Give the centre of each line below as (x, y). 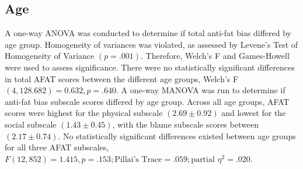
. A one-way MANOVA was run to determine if (201, 90)
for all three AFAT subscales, (57, 147)
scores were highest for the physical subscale (84, 113)
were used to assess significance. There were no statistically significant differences (150, 67)
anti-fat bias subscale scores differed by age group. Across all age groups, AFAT (147, 101)
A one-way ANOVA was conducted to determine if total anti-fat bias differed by (148, 33)
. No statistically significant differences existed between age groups (177, 135)
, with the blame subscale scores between (185, 124)
